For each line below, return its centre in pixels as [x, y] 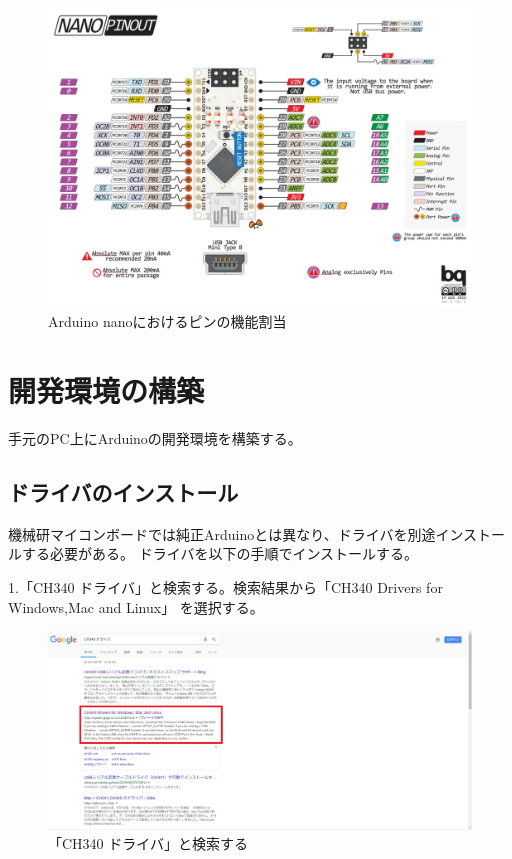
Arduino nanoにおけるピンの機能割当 [167, 321]
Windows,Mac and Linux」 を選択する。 [136, 606]
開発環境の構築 [106, 390]
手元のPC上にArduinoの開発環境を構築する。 [155, 438]
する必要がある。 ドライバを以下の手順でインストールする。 [220, 553]
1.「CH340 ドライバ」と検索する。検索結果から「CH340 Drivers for [225, 587]
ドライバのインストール [123, 492]
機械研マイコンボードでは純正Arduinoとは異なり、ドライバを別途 [222, 533]
